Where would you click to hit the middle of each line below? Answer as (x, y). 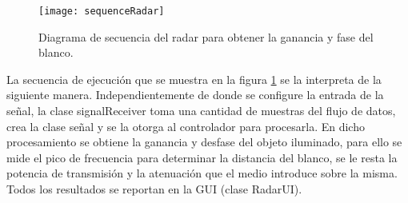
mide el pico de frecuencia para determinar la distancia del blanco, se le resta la (202, 157)
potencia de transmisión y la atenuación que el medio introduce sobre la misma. (202, 173)
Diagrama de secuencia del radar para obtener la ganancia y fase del (206, 36)
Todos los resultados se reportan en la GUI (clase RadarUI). (154, 189)
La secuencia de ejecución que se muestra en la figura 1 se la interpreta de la (194, 79)
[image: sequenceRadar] (102, 11)
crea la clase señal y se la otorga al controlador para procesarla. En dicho (186, 126)
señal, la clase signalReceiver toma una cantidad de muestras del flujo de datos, (201, 111)
